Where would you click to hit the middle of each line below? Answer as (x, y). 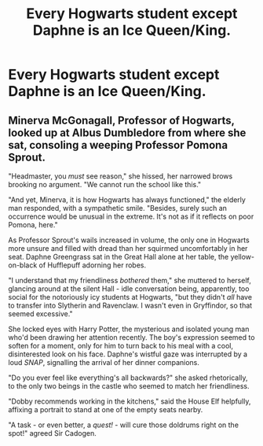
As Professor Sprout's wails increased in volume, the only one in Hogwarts (129, 240)
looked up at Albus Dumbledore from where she (127, 133)
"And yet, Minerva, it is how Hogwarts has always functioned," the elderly (127, 200)
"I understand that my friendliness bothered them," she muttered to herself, (130, 280)
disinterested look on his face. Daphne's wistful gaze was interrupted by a (128, 354)
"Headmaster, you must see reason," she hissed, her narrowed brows (121, 176)
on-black (23, 265)
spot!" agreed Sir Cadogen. (52, 433)
